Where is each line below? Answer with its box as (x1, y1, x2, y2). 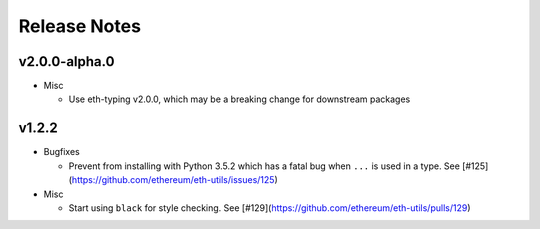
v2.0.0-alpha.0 (18, 53, 115, 70)
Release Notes (18, 15, 142, 37)
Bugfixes (43, 146, 80, 158)
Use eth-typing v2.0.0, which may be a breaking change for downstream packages (68, 93, 411, 105)
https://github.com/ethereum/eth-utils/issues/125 (71, 174, 275, 186)
